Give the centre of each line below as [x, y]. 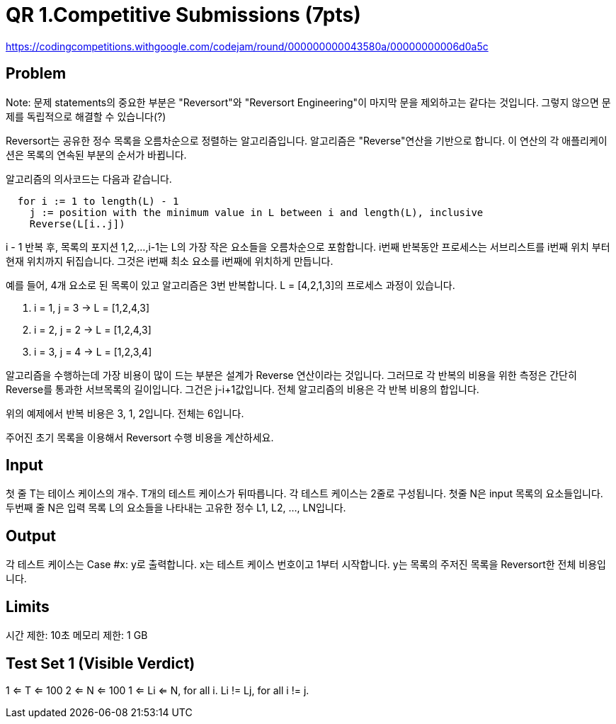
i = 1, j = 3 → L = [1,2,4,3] [92, 307]
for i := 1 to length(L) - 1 [98, 201]
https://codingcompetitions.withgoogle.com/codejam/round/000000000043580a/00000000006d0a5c [247, 46]
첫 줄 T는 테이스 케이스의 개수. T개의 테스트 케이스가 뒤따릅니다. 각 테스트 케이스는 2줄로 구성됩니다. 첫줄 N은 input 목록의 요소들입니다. [304, 494]
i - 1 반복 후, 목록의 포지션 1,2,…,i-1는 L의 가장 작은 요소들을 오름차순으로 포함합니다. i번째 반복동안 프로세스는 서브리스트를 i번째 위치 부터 [308, 247]
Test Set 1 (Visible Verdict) [101, 663]
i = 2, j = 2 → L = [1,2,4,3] [93, 329]
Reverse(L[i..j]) [77, 224]
